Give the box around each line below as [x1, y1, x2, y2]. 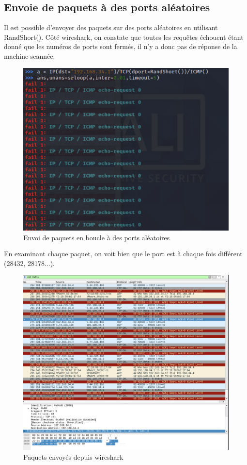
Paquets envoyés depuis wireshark [23, 451, 123, 462]
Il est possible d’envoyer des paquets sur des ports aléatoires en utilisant [4, 22, 218, 33]
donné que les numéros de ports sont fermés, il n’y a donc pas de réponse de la [4, 41, 237, 51]
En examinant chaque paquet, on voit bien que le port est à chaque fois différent [4, 249, 243, 259]
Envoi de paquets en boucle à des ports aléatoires [23, 232, 170, 242]
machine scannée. [4, 50, 55, 61]
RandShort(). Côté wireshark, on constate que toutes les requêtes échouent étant [4, 32, 244, 42]
